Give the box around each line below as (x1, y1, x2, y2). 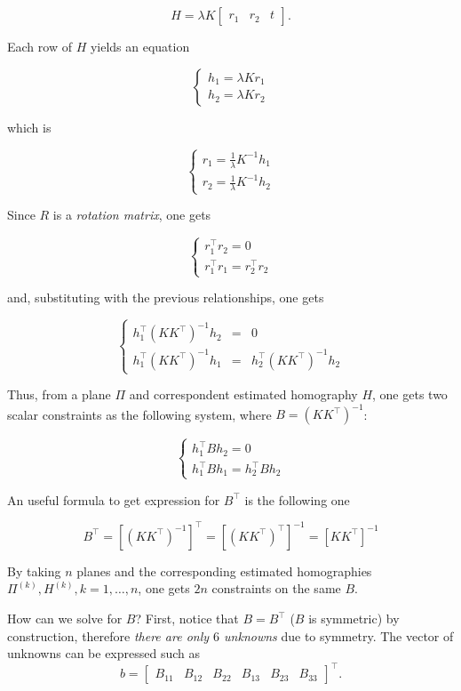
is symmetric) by (308, 609, 400, 628)
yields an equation (90, 37, 190, 55)
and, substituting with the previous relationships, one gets (7, 288, 324, 307)
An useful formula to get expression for (7, 490, 220, 509)
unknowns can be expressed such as (7, 644, 201, 663)
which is (7, 117, 52, 136)
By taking (7, 561, 61, 580)
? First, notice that (135, 609, 239, 628)
